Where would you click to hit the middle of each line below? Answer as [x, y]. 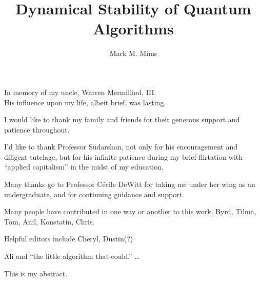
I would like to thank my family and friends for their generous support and [122, 119]
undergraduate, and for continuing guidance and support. [94, 194]
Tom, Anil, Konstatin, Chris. [49, 221]
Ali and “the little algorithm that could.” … [72, 256]
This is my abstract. [36, 273]
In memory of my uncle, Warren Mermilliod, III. [80, 92]
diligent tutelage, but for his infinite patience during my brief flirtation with [124, 156]
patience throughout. [37, 129]
